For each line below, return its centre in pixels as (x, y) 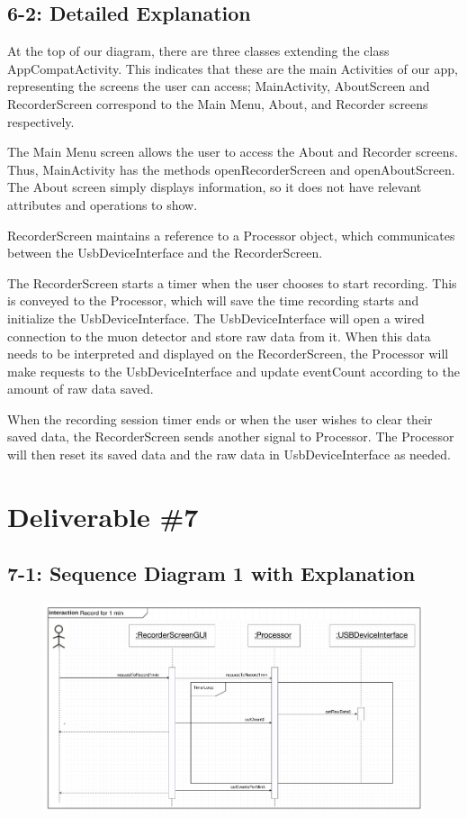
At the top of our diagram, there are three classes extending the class (198, 51)
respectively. (41, 121)
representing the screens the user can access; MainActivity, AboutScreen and (219, 86)
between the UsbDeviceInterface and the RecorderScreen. (165, 253)
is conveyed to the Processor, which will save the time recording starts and (213, 300)
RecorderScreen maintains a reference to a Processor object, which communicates (231, 235)
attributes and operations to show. (103, 204)
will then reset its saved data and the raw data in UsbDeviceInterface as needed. (229, 454)
